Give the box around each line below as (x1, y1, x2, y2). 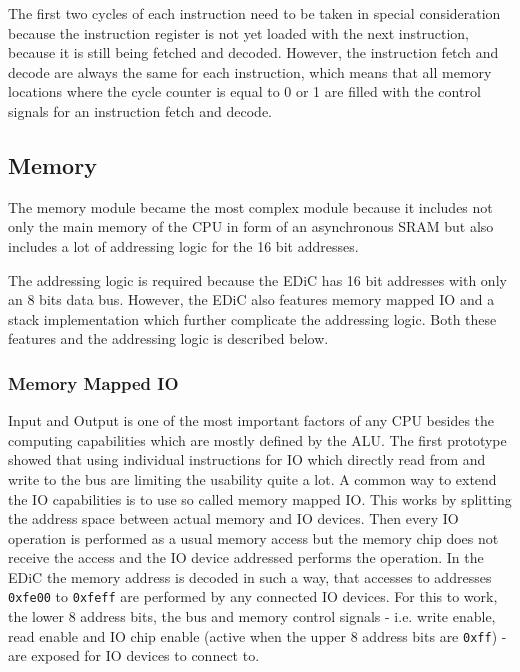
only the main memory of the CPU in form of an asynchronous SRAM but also (8, 216, 494, 237)
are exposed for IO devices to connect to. (8, 645, 260, 666)
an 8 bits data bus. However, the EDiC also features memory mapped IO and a (8, 289, 495, 310)
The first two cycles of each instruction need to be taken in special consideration (8, 3, 501, 23)
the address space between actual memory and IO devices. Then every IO (8, 508, 459, 529)
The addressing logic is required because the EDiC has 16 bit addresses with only (8, 269, 507, 290)
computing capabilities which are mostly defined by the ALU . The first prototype (8, 429, 507, 450)
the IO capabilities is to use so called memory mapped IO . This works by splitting (8, 488, 512, 509)
